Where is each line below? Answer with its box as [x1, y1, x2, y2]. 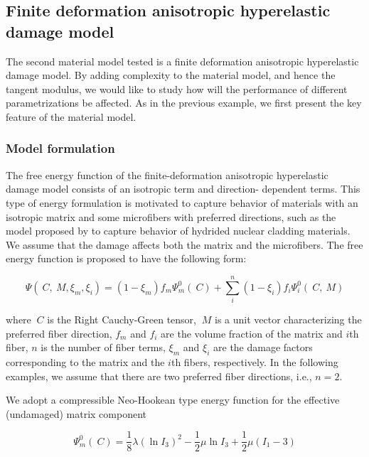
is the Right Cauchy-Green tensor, [47, 312, 196, 327]
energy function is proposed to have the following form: [6, 251, 247, 266]
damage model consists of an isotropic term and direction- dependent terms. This [6, 181, 360, 196]
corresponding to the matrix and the [6, 355, 165, 370]
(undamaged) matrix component [6, 406, 147, 421]
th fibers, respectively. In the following [171, 355, 338, 370]
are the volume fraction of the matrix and [161, 326, 343, 340]
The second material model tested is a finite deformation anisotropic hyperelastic [6, 53, 359, 68]
